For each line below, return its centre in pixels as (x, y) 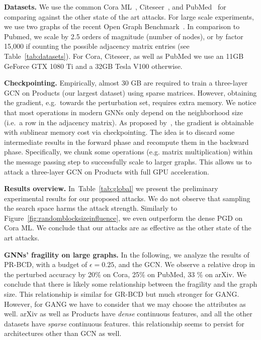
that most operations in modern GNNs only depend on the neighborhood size (124, 112)
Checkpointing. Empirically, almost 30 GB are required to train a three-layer (126, 83)
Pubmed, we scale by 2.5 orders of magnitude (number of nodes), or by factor (124, 36)
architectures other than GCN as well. (63, 333)
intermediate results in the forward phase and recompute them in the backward (126, 142)
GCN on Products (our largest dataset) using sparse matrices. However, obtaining (130, 92)
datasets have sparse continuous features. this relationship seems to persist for (124, 323)
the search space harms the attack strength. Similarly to (91, 208)
